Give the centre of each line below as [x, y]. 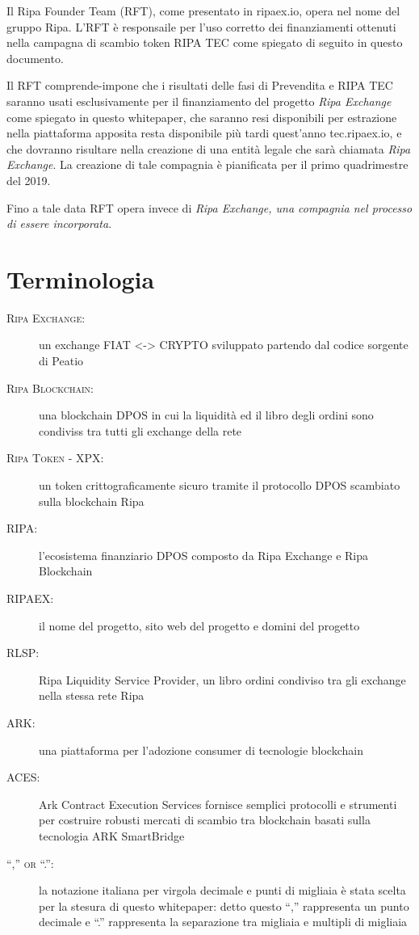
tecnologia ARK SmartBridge [112, 835]
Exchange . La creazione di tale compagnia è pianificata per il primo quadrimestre [207, 164]
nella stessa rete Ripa [92, 695]
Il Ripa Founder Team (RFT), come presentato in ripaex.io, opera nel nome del [203, 11]
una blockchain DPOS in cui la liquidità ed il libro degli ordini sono [206, 415]
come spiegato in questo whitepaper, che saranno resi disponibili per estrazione [202, 117]
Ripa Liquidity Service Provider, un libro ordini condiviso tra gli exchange [222, 679]
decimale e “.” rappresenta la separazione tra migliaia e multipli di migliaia [223, 922]
